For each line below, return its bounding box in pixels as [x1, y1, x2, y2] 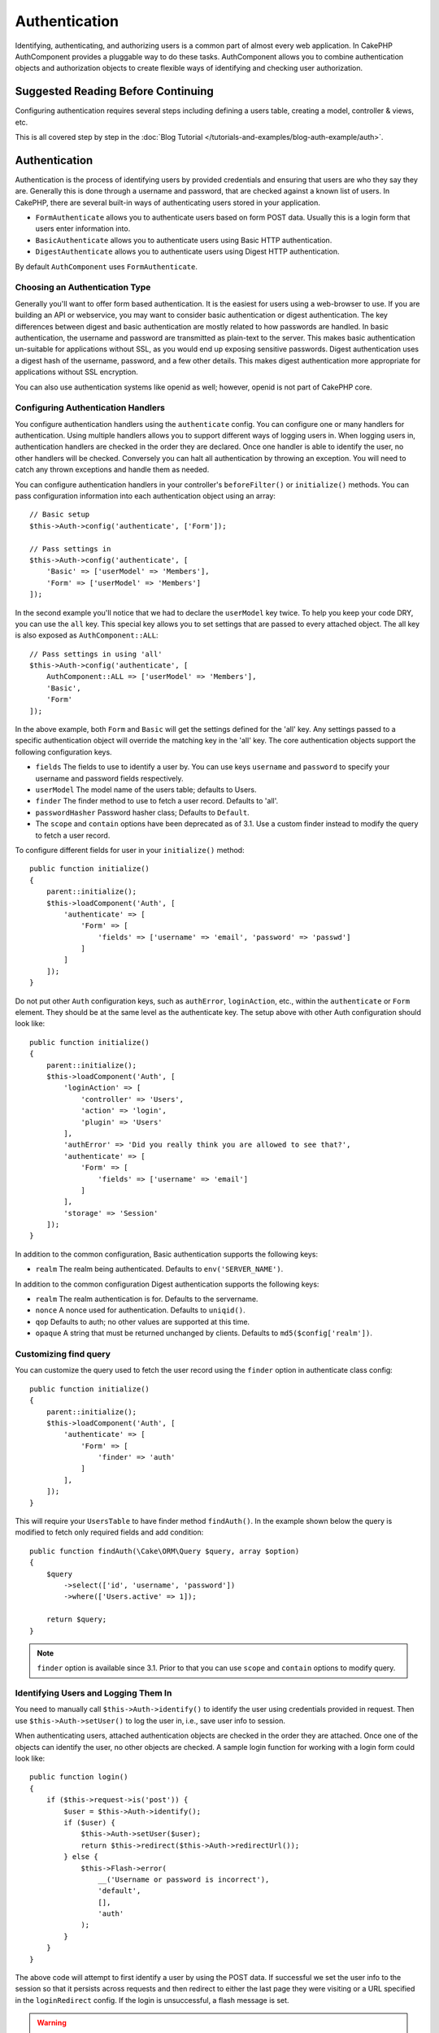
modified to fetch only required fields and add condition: [15, 1527, 204, 1537]
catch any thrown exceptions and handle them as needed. [15, 464, 210, 475]
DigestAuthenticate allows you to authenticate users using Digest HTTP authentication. [35, 246, 341, 256]
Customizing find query [15, 1348, 111, 1360]
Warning [37, 2018, 67, 2028]
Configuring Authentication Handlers [15, 403, 166, 414]
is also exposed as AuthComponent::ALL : [15, 630, 159, 640]
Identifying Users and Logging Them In [15, 1687, 172, 1699]
